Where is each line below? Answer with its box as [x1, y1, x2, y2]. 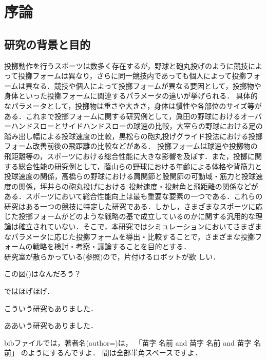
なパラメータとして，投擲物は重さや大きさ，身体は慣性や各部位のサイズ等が [4, 100, 262, 111]
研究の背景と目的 [4, 36, 90, 52]
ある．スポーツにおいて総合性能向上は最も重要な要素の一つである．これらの [4, 191, 263, 202]
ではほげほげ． [4, 286, 54, 296]
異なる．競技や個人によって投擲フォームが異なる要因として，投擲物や [25, 80, 261, 91]
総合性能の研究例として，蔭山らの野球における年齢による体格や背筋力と [18, 161, 262, 171]
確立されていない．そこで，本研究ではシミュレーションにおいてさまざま [18, 221, 262, 232]
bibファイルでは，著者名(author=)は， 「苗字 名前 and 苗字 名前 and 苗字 [4, 337, 252, 348]
